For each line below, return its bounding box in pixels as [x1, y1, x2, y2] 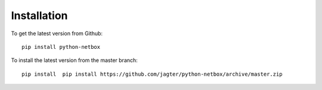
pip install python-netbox [21, 44, 101, 50]
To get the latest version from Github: [11, 30, 103, 37]
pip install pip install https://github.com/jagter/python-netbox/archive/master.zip [21, 70, 283, 77]
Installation [11, 9, 68, 22]
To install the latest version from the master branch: [11, 57, 138, 64]
